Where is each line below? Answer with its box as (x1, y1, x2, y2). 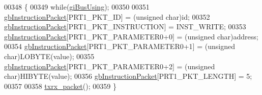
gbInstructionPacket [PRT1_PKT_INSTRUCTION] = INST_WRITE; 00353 (4, 21, 246, 32)
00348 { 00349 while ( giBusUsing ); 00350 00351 (4, 2, 150, 12)
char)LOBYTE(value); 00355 (4, 51, 95, 61)
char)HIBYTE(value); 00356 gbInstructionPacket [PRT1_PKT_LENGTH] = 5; (4, 71, 252, 81)
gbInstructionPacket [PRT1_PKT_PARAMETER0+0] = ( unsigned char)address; (4, 31, 258, 41)
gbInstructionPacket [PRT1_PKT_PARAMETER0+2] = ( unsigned (4, 61, 215, 71)
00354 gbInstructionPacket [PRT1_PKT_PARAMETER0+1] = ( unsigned (4, 41, 235, 52)
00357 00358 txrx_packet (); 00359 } (4, 80, 117, 91)
